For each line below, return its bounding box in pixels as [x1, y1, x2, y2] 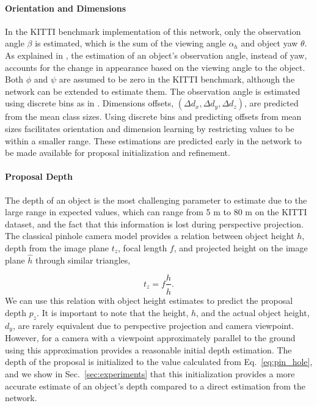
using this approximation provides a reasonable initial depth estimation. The [5, 343, 292, 356]
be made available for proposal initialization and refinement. [5, 146, 230, 159]
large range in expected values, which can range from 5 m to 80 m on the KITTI [5, 205, 307, 218]
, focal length [118, 241, 167, 254]
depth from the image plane [5, 241, 109, 254]
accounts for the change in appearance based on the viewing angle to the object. [5, 61, 305, 73]
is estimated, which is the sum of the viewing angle [35, 37, 226, 50]
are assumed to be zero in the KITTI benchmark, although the [59, 73, 295, 86]
